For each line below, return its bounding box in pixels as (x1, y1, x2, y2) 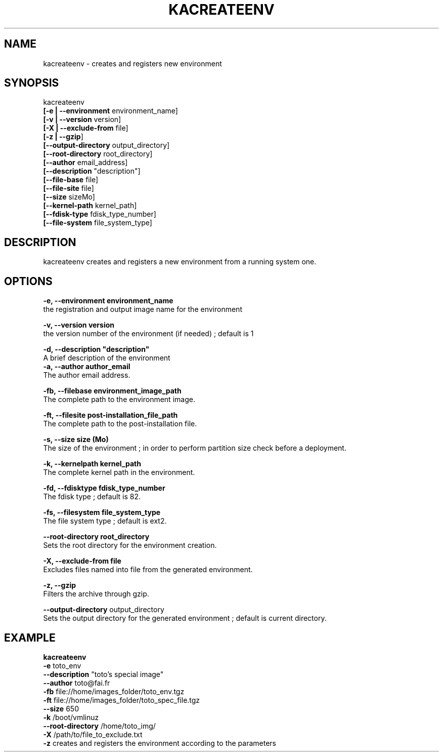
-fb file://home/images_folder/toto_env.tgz (43, 687, 185, 696)
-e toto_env (43, 661, 81, 670)
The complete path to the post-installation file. (43, 419, 197, 428)
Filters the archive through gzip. (43, 589, 149, 599)
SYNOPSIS (4, 76, 59, 90)
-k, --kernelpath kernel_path (43, 459, 141, 468)
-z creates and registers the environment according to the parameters (43, 738, 276, 747)
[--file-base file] (43, 175, 99, 184)
